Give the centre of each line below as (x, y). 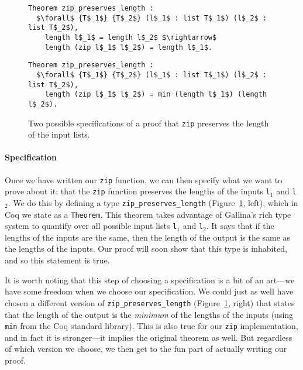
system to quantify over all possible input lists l (91, 226)
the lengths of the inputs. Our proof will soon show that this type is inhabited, (146, 249)
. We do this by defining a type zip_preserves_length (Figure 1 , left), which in (153, 202)
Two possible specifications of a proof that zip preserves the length (149, 123)
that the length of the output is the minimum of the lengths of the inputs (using (149, 314)
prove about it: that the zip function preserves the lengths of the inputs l (137, 191)
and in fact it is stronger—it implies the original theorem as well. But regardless (149, 337)
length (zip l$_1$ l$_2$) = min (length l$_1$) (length (156, 95)
